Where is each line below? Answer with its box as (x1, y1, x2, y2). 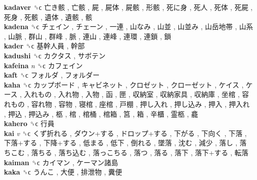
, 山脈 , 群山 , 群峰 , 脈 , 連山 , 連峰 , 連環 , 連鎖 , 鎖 (4, 31, 171, 41)
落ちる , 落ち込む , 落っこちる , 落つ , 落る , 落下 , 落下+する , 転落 (31, 147, 249, 157)
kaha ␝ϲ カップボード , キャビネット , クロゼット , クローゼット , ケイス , (4, 79, 244, 90)
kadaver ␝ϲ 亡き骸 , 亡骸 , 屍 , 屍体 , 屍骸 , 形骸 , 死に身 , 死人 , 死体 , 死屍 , (4, 2, 253, 12)
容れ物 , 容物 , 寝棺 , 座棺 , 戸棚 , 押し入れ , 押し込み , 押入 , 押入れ (31, 98, 250, 109)
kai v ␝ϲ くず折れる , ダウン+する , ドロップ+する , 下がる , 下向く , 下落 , (4, 128, 247, 138)
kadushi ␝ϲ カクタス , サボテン (4, 50, 106, 60)
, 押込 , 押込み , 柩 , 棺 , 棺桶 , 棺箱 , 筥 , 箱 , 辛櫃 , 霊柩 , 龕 (4, 108, 198, 119)
